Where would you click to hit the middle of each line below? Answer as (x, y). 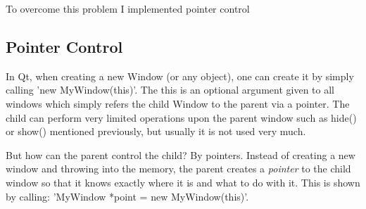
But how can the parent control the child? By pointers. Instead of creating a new (181, 154)
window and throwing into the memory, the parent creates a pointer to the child (178, 169)
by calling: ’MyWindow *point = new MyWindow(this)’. (127, 196)
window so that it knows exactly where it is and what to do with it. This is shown (183, 182)
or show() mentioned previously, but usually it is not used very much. (156, 131)
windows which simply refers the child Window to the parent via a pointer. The (178, 103)
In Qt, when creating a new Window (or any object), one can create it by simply (180, 76)
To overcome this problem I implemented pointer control (128, 8)
